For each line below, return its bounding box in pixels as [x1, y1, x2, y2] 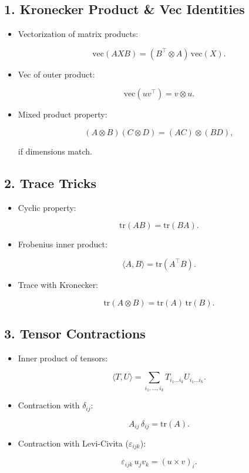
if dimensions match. [18, 145, 92, 157]
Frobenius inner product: [18, 238, 107, 250]
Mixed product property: [18, 108, 107, 120]
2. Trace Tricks [4, 173, 96, 192]
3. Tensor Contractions [4, 324, 146, 342]
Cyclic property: [18, 201, 76, 213]
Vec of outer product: [18, 68, 95, 80]
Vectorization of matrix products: [18, 28, 139, 40]
